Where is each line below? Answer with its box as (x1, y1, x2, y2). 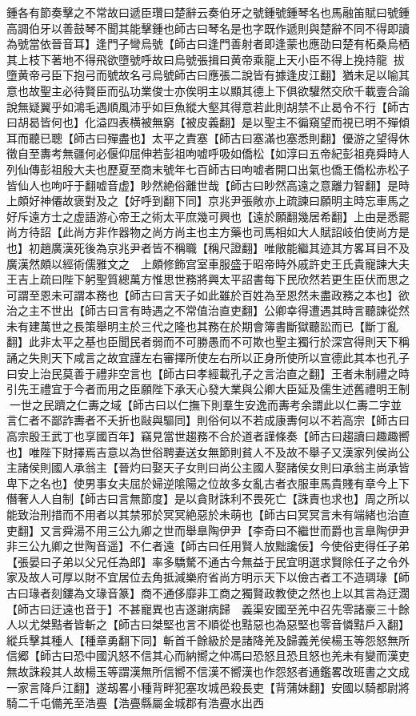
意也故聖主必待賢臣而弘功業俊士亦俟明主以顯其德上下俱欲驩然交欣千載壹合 (6, 82, 398, 99)
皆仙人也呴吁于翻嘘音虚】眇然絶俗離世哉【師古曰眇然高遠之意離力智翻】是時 (6, 176, 410, 193)
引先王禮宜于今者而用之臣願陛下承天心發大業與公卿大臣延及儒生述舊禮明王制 (6, 380, 410, 397)
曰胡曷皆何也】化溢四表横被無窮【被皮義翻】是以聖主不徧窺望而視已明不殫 (6, 114, 398, 131)
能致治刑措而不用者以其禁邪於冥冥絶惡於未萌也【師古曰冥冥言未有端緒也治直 (6, 506, 410, 522)
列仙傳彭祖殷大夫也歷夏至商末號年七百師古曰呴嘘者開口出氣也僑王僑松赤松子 (6, 160, 410, 177)
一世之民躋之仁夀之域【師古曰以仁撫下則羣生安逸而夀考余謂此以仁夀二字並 (9, 396, 402, 412)
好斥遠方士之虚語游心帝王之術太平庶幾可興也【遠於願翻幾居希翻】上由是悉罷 (6, 207, 410, 224)
